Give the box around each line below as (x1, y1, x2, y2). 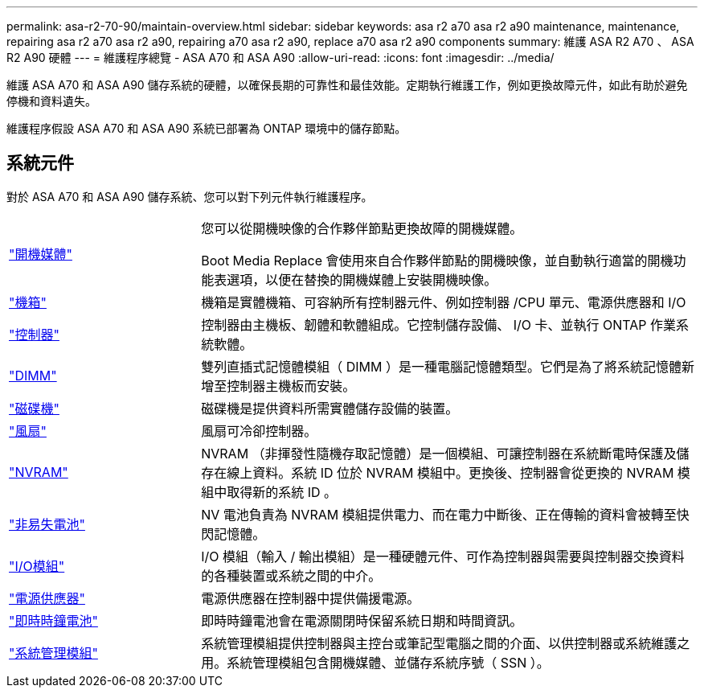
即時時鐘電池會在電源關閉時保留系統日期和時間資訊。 (201, 612, 523, 629)
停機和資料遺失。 (6, 94, 96, 108)
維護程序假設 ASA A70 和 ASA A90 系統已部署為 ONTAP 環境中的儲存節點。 (6, 121, 407, 135)
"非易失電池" (9, 515, 85, 532)
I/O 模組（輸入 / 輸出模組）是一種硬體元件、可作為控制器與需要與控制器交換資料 (201, 548, 685, 565)
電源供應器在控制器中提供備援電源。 (201, 589, 420, 606)
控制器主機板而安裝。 (227, 377, 356, 394)
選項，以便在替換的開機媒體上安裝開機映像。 (227, 271, 497, 288)
